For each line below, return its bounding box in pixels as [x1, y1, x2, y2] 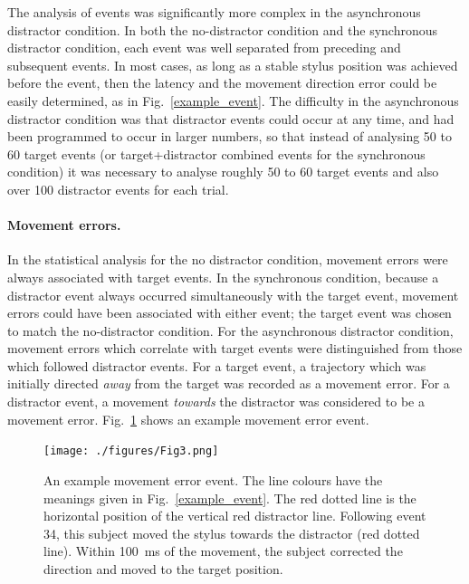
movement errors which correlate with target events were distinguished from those [7, 339, 463, 358]
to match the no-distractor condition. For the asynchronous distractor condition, [7, 321, 454, 340]
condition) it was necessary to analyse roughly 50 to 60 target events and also [7, 162, 439, 181]
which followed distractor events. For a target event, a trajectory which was [7, 356, 426, 375]
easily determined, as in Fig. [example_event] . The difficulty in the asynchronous [7, 91, 459, 110]
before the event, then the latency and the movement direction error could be [7, 73, 437, 92]
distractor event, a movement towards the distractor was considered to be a [7, 392, 425, 411]
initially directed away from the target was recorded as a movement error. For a [7, 374, 450, 393]
